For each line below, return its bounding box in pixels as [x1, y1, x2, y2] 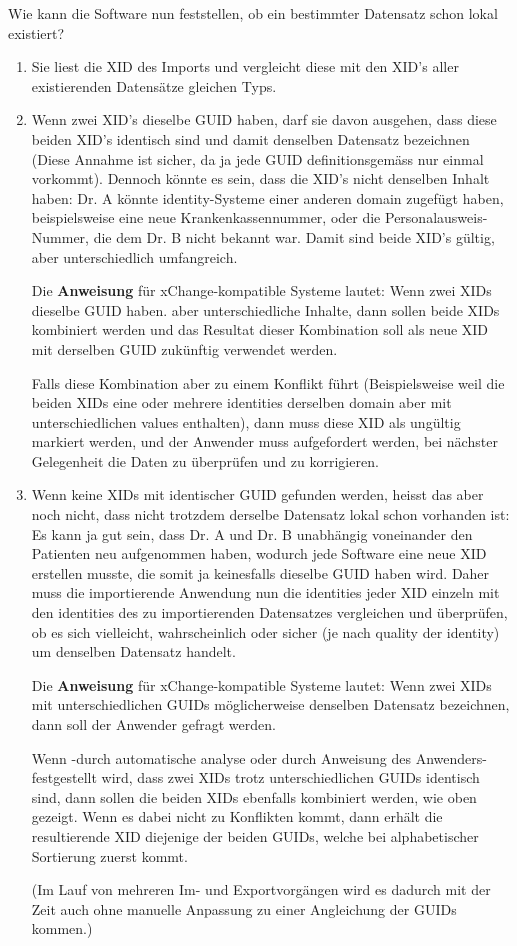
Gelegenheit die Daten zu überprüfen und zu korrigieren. [31, 450, 379, 471]
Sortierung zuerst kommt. [31, 845, 188, 866]
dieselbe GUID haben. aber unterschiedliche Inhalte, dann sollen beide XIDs [31, 299, 500, 320]
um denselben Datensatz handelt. [31, 641, 236, 662]
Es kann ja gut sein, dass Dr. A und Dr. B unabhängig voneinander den [31, 523, 473, 544]
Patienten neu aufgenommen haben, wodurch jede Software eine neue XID [31, 543, 487, 564]
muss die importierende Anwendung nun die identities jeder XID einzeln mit [31, 582, 500, 603]
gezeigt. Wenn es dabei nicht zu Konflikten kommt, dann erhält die [31, 806, 443, 827]
